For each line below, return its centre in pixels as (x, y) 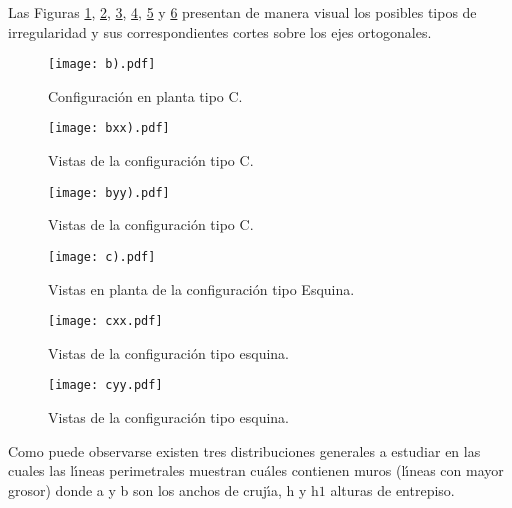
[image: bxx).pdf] (109, 128)
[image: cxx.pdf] (105, 321)
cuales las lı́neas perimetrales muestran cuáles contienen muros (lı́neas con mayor (256, 470)
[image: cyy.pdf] (105, 385)
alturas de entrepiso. (392, 489)
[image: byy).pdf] (109, 192)
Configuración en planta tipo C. (145, 95)
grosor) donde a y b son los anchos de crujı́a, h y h (163, 489)
